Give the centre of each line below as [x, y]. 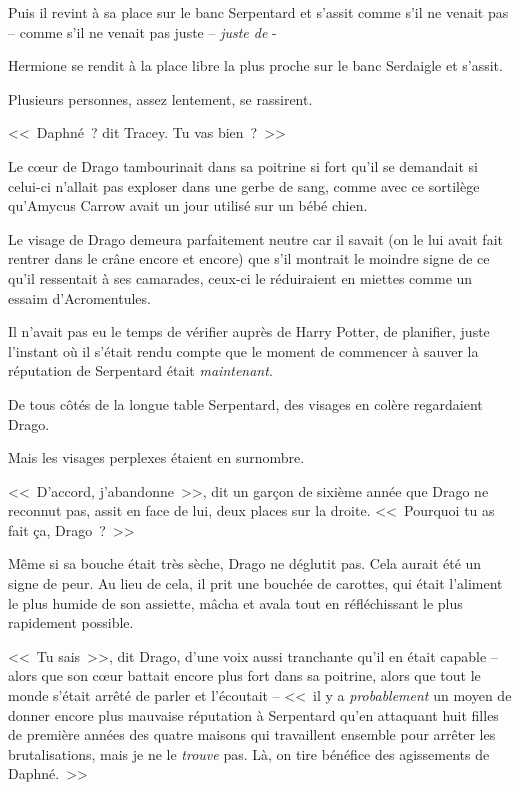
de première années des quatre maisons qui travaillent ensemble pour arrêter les [252, 734]
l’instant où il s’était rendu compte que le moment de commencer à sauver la [243, 350]
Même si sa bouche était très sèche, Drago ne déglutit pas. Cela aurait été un [245, 563]
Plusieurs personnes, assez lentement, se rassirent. [160, 98]
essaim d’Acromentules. [79, 297]
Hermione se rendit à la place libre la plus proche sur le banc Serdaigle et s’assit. [255, 65]
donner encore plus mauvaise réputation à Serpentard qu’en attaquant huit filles [253, 714]
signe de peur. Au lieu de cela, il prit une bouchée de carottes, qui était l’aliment [255, 583]
